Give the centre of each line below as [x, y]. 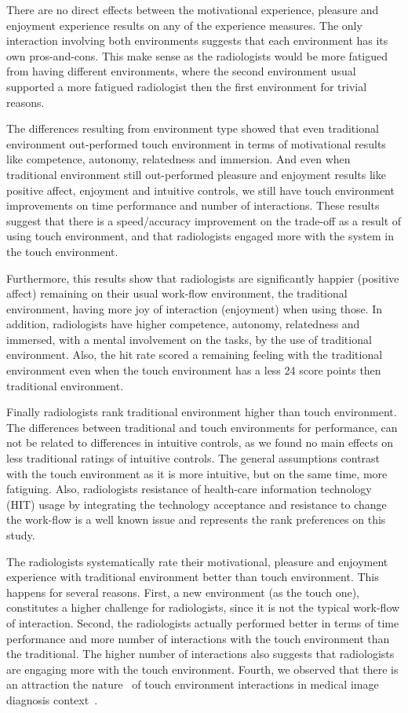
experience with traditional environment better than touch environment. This [193, 577]
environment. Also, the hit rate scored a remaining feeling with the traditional [195, 355]
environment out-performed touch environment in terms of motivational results [196, 143]
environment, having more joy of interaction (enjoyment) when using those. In [195, 308]
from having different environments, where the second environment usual [181, 71]
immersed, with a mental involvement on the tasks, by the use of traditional [189, 339]
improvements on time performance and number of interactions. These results [193, 205]
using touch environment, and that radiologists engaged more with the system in [200, 236]
